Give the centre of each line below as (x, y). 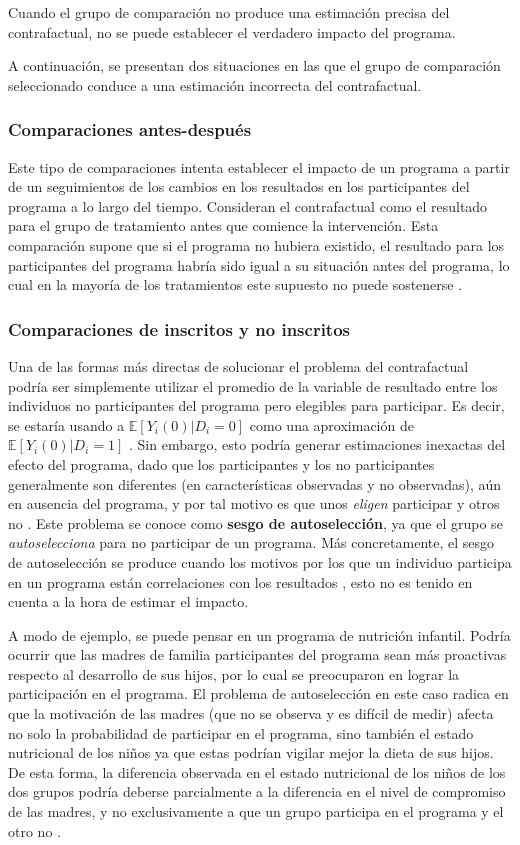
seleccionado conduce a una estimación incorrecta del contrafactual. (215, 84)
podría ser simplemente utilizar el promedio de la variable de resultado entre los (253, 385)
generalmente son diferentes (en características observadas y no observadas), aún (255, 483)
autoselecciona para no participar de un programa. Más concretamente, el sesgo (251, 542)
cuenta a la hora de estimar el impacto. (128, 601)
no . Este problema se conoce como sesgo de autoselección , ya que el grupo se (255, 522)
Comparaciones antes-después (130, 129)
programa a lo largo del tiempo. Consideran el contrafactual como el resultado (248, 205)
